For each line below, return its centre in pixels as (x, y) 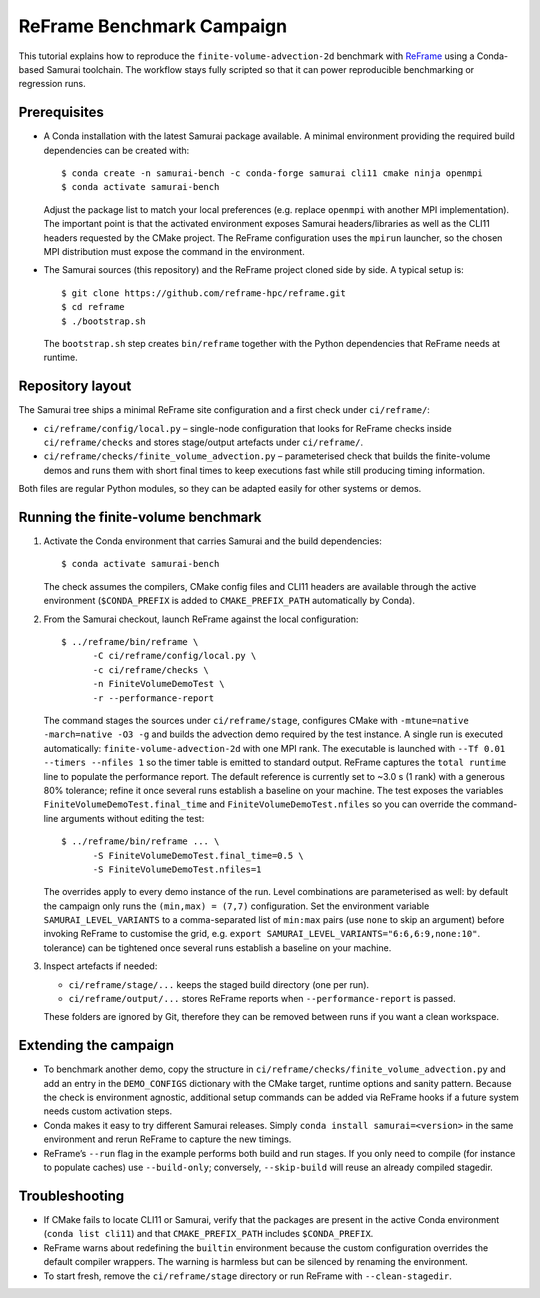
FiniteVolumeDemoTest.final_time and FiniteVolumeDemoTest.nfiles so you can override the (256, 804)
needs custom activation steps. (108, 1111)
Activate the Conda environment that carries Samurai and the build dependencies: (212, 541)
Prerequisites (61, 112)
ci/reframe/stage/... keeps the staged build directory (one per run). (219, 984)
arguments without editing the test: (132, 818)
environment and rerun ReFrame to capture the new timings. (167, 1139)
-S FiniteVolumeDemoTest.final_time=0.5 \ (198, 855)
